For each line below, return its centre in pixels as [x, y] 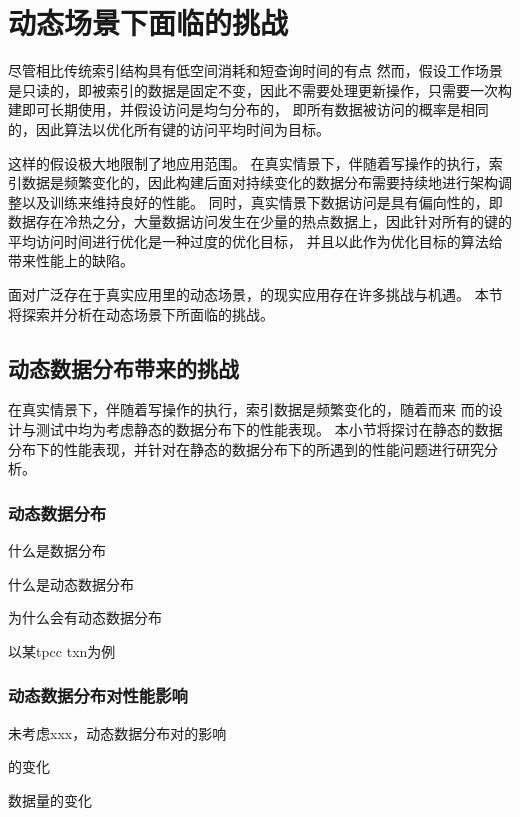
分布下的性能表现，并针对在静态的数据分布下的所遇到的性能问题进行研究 [246, 448]
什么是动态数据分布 [71, 583]
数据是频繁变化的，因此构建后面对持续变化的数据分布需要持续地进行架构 [259, 182]
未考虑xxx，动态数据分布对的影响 [117, 732]
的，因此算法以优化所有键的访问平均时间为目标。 [169, 128]
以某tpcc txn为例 [62, 650]
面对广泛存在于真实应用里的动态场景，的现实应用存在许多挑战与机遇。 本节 [255, 294]
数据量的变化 [50, 799]
